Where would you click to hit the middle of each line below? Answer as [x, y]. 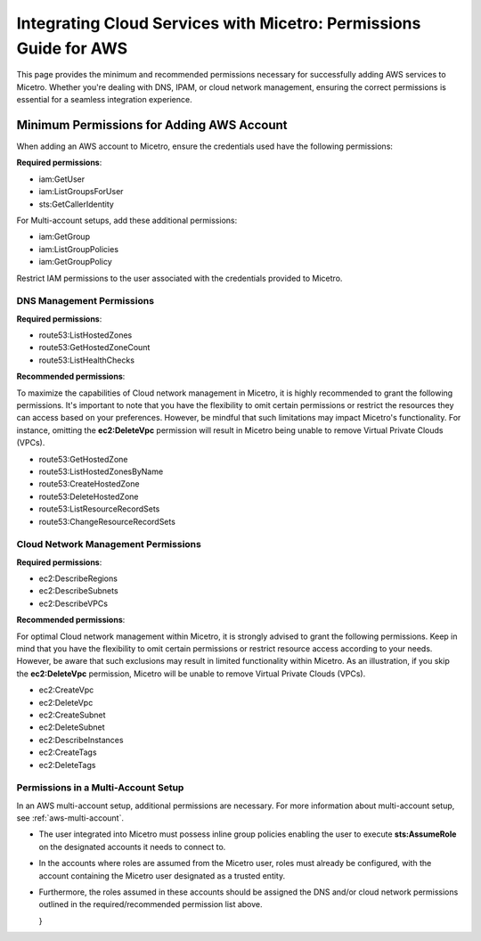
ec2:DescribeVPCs [73, 603]
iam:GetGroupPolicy [76, 262]
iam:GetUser [61, 179]
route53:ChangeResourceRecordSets [107, 521]
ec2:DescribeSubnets [79, 591]
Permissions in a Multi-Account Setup [100, 788]
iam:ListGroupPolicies [79, 249]
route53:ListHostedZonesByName [101, 471]
